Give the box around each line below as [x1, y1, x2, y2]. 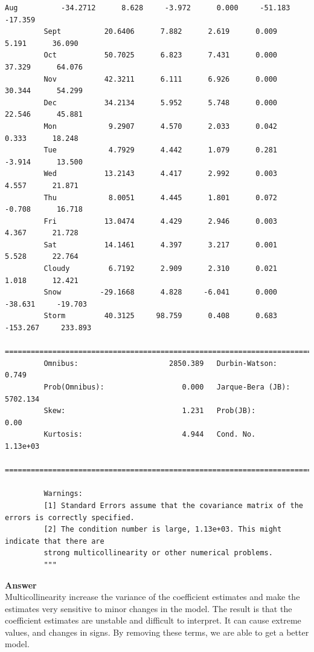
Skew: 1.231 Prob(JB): [43, 406, 256, 416]
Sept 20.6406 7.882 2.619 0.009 [43, 27, 278, 36]
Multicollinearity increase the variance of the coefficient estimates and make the [5, 590, 300, 603]
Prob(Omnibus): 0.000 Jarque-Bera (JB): [43, 383, 290, 391]
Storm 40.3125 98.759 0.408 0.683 [43, 311, 278, 321]
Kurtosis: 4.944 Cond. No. [43, 430, 256, 439]
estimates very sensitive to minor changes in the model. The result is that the [5, 602, 292, 615]
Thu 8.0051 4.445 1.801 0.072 [43, 193, 278, 202]
